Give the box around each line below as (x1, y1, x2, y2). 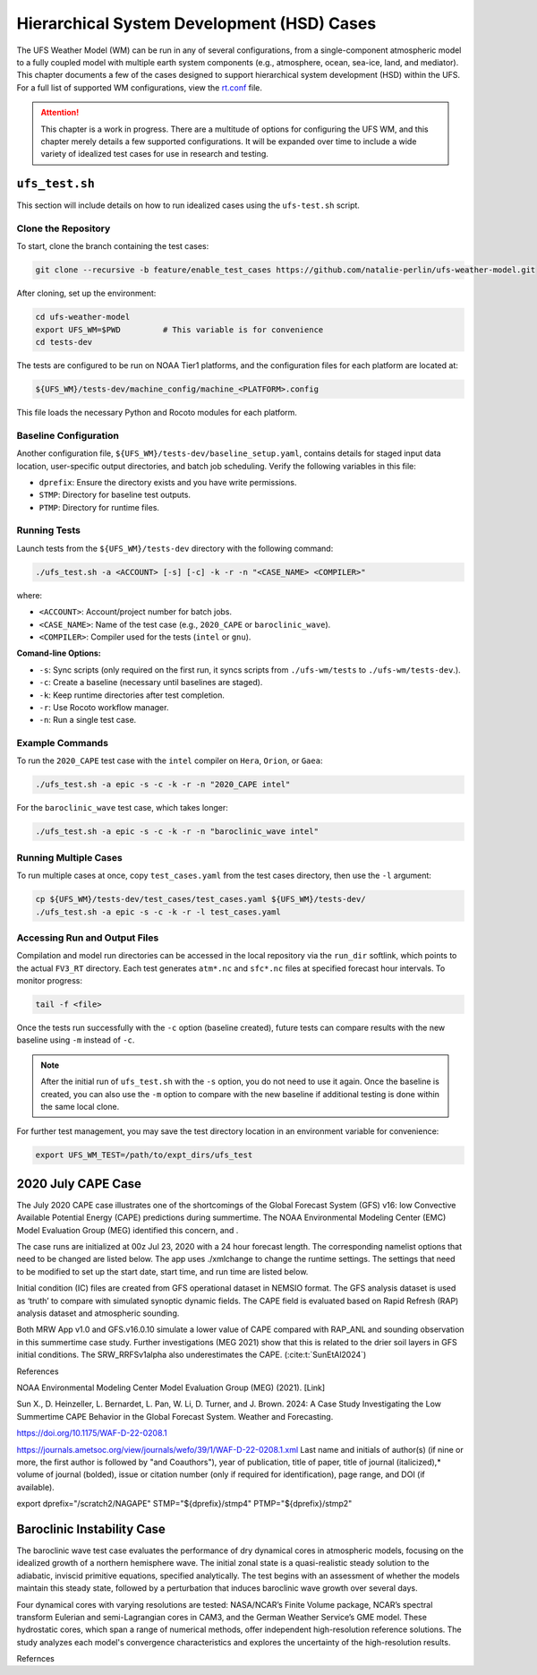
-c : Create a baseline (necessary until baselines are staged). (38, 677, 263, 688)
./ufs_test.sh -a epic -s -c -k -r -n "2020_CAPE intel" (35, 779, 291, 790)
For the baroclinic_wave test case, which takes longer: (16, 803, 228, 813)
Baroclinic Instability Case (16, 1521, 166, 1536)
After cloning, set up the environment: (16, 288, 157, 299)
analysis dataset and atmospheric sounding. (16, 1308, 180, 1319)
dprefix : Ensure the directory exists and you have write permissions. (38, 477, 297, 487)
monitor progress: (16, 975, 82, 986)
